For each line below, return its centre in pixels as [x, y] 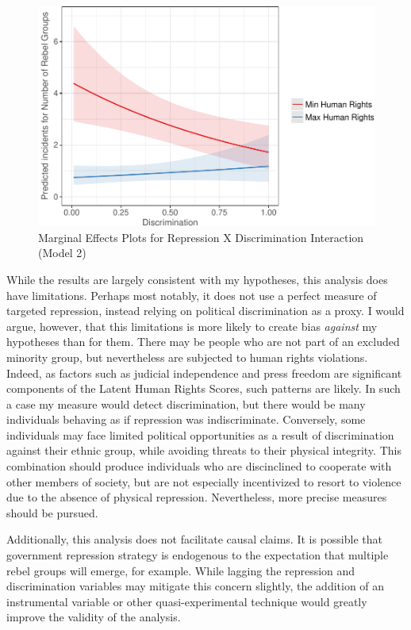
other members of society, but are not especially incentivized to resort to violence [204, 481]
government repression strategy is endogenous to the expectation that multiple [198, 555]
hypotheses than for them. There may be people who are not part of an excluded [203, 342]
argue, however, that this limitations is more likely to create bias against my [192, 326]
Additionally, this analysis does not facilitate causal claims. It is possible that [194, 539]
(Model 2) [62, 253]
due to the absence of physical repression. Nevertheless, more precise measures [197, 497]
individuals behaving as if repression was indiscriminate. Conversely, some [186, 419]
